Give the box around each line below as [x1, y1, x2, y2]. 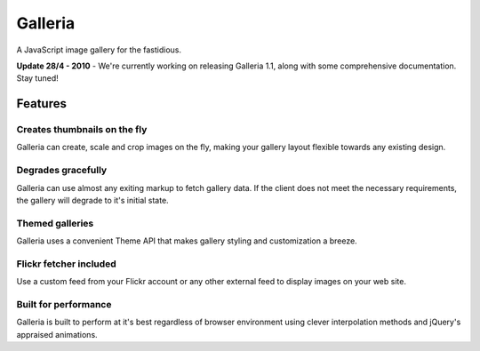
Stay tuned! [16, 73, 59, 84]
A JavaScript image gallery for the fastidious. [16, 44, 182, 55]
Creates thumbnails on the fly [16, 124, 148, 136]
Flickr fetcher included [16, 258, 117, 270]
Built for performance [16, 299, 112, 311]
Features [16, 96, 67, 111]
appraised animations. [16, 329, 98, 339]
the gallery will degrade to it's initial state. [16, 195, 169, 206]
